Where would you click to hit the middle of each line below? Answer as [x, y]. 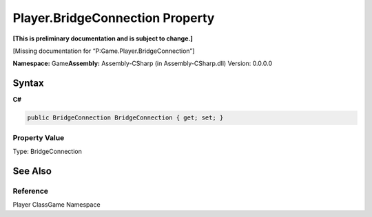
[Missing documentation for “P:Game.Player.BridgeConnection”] [104, 51]
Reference [30, 191]
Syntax [28, 83]
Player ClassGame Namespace [56, 205]
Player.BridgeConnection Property [114, 18]
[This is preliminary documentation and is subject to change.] [103, 38]
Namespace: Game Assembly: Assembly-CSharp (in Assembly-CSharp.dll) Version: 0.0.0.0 [142, 64]
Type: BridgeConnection [47, 151]
